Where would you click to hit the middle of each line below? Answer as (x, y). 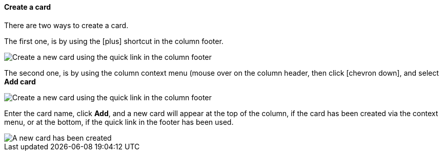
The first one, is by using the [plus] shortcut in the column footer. (114, 41)
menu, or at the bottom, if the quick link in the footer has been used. (119, 122)
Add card (20, 81)
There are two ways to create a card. (66, 25)
